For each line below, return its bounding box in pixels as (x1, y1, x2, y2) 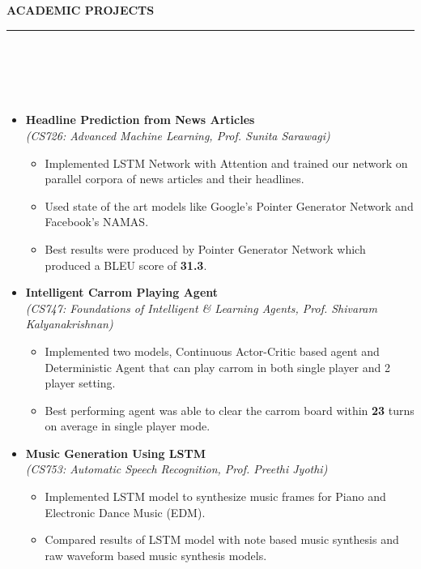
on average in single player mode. (45, 417, 210, 434)
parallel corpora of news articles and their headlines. (45, 170, 304, 187)
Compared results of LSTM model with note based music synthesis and (45, 531, 399, 548)
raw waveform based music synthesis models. (45, 546, 267, 563)
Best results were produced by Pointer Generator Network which (45, 240, 366, 257)
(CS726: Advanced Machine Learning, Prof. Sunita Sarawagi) (25, 126, 330, 143)
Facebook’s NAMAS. (45, 213, 149, 230)
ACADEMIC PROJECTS (6, 2, 155, 18)
